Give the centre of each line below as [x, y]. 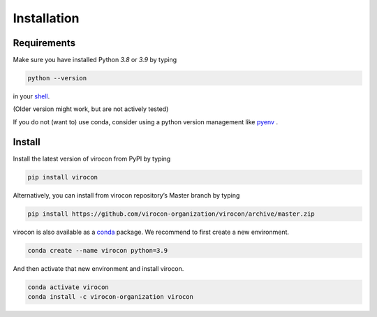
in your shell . [31, 96]
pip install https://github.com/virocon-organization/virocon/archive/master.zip [171, 214]
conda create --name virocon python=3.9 [97, 250]
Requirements [44, 43]
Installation [46, 18]
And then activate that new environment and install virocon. [98, 268]
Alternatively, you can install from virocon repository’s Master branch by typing [126, 195]
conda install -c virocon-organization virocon [110, 297]
